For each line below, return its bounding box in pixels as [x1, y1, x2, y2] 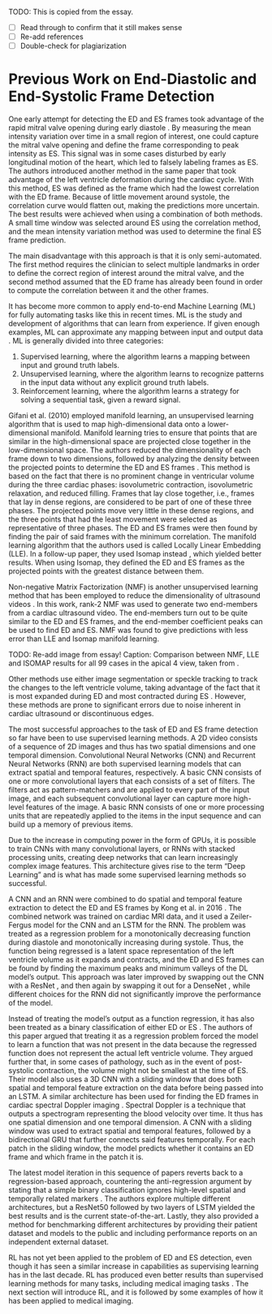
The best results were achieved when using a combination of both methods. [8, 209, 263, 219]
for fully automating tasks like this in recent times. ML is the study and [8, 310, 243, 320]
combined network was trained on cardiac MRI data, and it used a [8, 911, 229, 922]
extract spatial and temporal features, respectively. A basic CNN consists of [8, 768, 262, 778]
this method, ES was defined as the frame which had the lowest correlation [8, 183, 260, 194]
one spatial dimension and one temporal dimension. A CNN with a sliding [8, 1118, 253, 1128]
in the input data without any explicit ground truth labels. [19, 378, 209, 387]
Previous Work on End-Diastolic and [8, 70, 257, 89]
